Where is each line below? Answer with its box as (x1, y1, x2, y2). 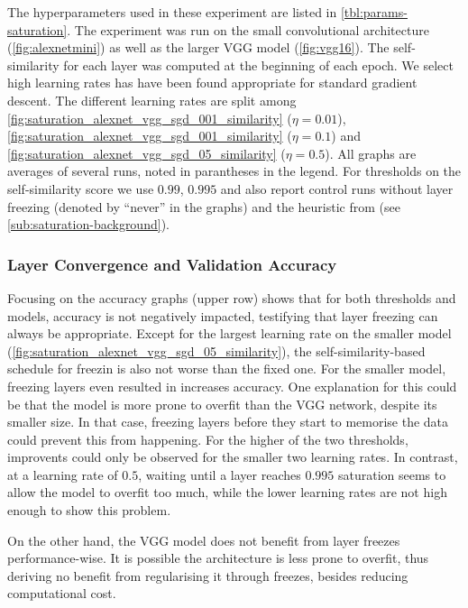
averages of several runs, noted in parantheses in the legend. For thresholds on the (7, 161, 462, 180)
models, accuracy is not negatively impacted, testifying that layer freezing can (7, 306, 438, 325)
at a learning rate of (7, 465, 118, 484)
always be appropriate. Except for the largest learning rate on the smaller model (7, 324, 452, 343)
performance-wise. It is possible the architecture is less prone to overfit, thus (7, 548, 429, 567)
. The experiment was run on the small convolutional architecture (67, 20, 429, 39)
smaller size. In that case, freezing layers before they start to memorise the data (7, 412, 449, 431)
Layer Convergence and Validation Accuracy (7, 253, 337, 275)
